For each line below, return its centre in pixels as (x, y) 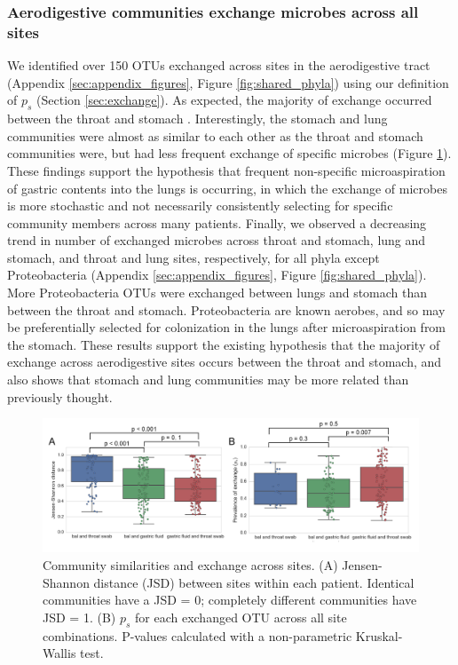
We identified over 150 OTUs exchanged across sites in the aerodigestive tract (219, 65)
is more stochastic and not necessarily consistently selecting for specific (200, 206)
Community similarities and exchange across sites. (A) (190, 564)
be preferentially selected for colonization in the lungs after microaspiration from (227, 327)
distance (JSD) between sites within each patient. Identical (254, 582)
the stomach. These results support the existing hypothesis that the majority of (224, 344)
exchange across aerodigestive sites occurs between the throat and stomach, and (225, 362)
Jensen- (362, 564)
